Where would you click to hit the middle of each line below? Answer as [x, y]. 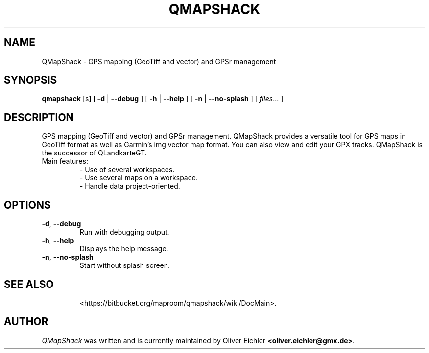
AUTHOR [26, 322]
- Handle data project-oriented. [130, 186]
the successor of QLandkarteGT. [94, 153]
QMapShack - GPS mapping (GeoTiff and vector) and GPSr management [159, 61]
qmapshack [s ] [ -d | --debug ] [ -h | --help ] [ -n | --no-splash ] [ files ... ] [163, 99]
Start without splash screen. [125, 265]
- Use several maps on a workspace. [139, 178]
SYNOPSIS [31, 80]
